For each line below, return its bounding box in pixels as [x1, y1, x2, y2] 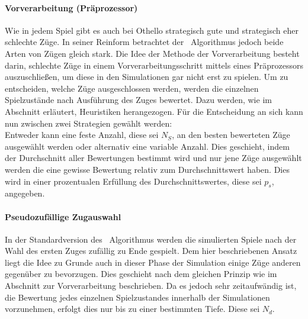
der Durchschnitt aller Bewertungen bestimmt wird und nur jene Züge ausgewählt [5, 152, 302, 164]
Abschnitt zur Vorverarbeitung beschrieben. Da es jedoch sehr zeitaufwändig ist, [5, 279, 297, 292]
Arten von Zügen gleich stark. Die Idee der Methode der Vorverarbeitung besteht [5, 47, 300, 59]
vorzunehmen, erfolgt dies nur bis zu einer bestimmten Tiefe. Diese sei [5, 302, 260, 315]
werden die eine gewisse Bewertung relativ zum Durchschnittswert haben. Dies [5, 163, 290, 175]
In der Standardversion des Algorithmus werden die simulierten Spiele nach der [5, 233, 297, 245]
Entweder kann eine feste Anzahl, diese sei [5, 128, 159, 141]
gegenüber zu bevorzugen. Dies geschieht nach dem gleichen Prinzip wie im [5, 268, 277, 280]
